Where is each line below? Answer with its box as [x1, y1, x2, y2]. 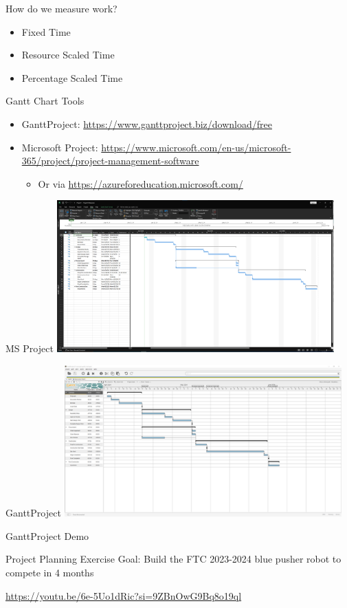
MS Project [5, 341, 54, 356]
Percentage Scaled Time [21, 70, 123, 85]
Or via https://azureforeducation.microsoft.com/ [38, 176, 243, 191]
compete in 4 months [5, 565, 94, 580]
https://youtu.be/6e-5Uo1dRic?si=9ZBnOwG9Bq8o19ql [5, 588, 242, 602]
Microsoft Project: [21, 140, 98, 154]
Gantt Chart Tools [5, 94, 85, 108]
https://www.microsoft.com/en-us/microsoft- [101, 140, 291, 154]
